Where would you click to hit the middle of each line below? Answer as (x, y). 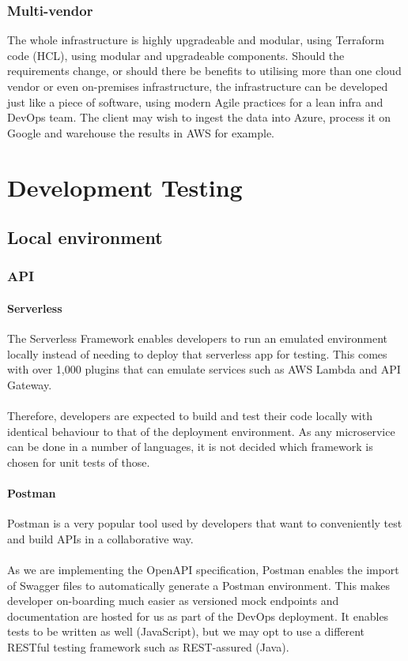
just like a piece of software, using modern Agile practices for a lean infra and (195, 101)
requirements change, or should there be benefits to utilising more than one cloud (204, 71)
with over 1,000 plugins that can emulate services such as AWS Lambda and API (204, 369)
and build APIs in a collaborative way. (100, 538)
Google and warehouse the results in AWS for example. (141, 132)
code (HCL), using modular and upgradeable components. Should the (176, 55)
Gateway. (30, 384)
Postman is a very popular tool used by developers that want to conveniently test (205, 523)
